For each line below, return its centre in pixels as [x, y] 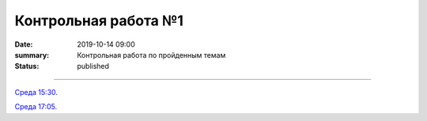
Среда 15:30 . [36, 92]
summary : [32, 55]
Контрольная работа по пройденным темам [151, 55]
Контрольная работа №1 [99, 21]
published [93, 66]
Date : [24, 44]
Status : [27, 66]
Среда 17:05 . [36, 107]
